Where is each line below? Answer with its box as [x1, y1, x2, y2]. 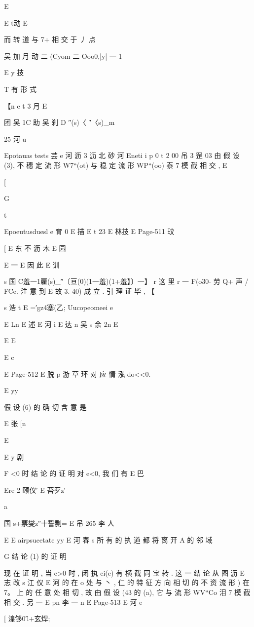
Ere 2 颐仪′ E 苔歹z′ [4, 484, 66, 495]
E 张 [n [4, 418, 26, 429]
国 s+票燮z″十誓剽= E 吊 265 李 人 [4, 518, 114, 528]
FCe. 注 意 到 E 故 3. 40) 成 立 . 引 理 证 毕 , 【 [4, 285, 155, 296]
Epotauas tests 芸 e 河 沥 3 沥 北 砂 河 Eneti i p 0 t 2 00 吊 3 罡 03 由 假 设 [4, 150, 240, 160]
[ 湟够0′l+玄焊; [4, 613, 50, 624]
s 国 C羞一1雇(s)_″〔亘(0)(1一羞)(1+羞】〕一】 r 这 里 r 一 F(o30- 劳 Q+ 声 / [4, 276, 249, 286]
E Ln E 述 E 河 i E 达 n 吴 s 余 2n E [4, 318, 118, 329]
